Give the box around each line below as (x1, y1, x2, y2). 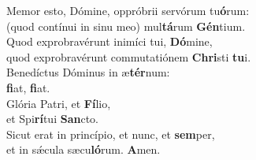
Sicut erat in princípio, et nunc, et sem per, (6, 125, 215, 142)
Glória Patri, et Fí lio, (6, 95, 111, 111)
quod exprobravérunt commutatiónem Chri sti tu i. (6, 48, 251, 65)
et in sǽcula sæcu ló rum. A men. (6, 141, 161, 158)
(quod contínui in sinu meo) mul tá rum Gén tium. (6, 17, 246, 34)
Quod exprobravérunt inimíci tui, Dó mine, (6, 33, 213, 50)
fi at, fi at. (6, 79, 50, 95)
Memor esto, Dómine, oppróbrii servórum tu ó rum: (6, 2, 250, 18)
